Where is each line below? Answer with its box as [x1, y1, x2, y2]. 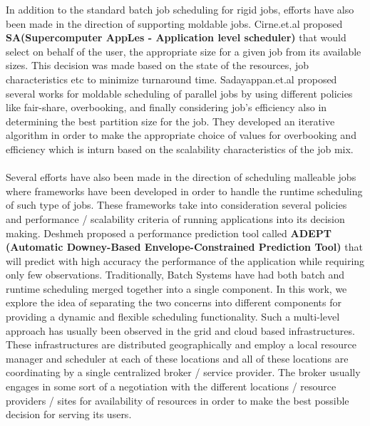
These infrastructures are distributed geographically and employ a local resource [6, 337, 356, 352]
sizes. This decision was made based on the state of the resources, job [6, 58, 309, 73]
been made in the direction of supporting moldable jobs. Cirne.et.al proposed [6, 16, 343, 31]
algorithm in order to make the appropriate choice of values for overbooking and [6, 128, 356, 142]
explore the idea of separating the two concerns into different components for [6, 295, 341, 310]
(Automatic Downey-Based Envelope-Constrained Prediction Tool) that [6, 239, 363, 254]
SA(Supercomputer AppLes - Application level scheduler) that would [6, 30, 346, 45]
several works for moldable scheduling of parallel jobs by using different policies [6, 85, 353, 100]
